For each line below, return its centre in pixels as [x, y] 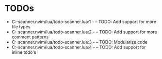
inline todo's [24, 52]
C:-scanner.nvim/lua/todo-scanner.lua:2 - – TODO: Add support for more [84, 32]
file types [21, 26]
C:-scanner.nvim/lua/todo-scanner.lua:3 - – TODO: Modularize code [80, 42]
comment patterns [30, 37]
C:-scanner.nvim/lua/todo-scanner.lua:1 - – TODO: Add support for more [84, 22]
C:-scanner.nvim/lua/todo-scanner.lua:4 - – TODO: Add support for [79, 47]
